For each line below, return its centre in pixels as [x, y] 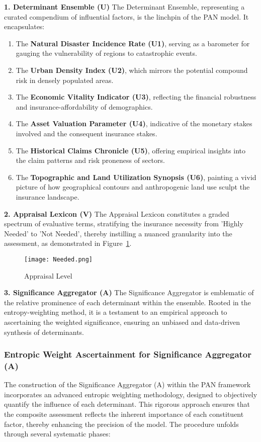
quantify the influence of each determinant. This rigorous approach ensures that [127, 404]
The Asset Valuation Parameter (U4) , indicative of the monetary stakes [134, 123]
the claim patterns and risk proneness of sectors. [90, 160]
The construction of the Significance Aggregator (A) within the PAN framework [127, 384]
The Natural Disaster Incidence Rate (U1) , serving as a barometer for [133, 43]
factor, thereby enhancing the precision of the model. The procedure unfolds [121, 424]
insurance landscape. [48, 196]
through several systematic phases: [57, 434]
